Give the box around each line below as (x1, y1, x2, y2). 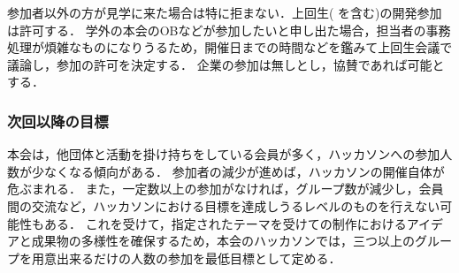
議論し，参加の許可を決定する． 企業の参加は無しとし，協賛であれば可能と (7, 55, 445, 73)
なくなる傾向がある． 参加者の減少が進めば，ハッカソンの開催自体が (43, 162, 445, 180)
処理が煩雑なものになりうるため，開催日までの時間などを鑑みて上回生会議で (7, 38, 453, 57)
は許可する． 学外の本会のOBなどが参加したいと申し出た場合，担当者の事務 (7, 20, 451, 39)
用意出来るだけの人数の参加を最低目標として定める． (31, 248, 341, 267)
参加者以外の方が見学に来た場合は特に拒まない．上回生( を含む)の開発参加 (7, 4, 442, 21)
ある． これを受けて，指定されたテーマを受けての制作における (43, 214, 407, 232)
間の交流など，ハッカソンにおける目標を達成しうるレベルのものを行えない (7, 196, 440, 215)
